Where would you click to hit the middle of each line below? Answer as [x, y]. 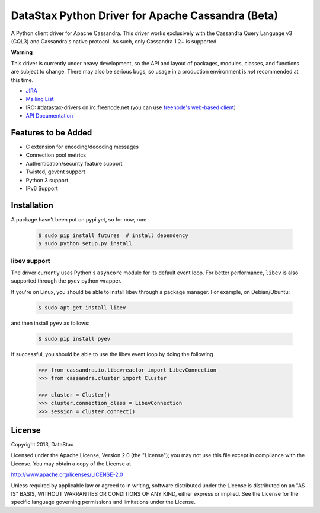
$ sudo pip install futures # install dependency [113, 235]
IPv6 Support [42, 188]
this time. [22, 80]
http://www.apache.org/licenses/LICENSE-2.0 [67, 474]
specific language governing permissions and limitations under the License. [103, 502]
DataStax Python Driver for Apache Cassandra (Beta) [145, 15]
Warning [22, 52]
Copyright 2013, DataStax [42, 445]
